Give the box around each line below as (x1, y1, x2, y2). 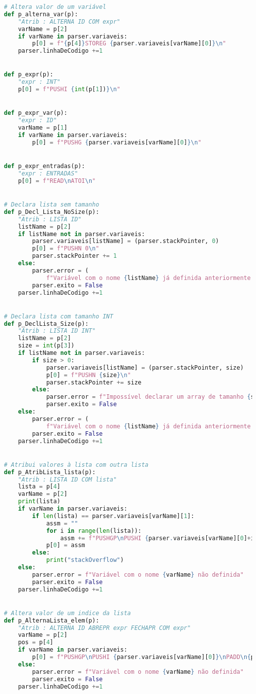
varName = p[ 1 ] (18, 124, 67, 132)
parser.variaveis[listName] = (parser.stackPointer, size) (46, 364, 244, 371)
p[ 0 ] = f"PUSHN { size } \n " (46, 371, 131, 379)
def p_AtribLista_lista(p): (4, 468, 96, 476)
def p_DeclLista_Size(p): (4, 320, 89, 327)
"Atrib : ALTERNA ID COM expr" (18, 18, 121, 25)
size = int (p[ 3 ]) (18, 342, 75, 349)
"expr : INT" (18, 78, 61, 86)
